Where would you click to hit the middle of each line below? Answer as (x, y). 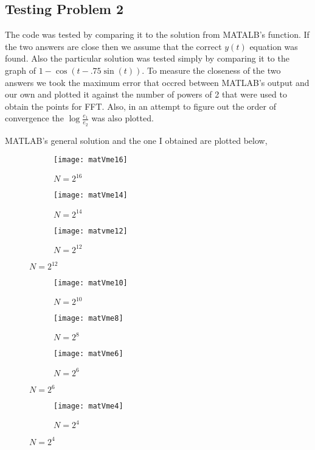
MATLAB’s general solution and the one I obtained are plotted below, (136, 140)
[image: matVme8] (88, 319)
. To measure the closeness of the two (211, 70)
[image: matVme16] (91, 160)
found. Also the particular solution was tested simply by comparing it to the (147, 58)
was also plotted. (123, 118)
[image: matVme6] (88, 354)
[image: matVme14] (91, 195)
